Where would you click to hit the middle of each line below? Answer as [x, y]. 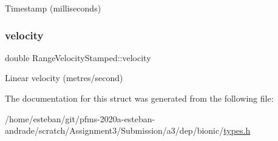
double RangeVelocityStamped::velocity [78, 57]
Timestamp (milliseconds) [53, 8]
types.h [237, 130]
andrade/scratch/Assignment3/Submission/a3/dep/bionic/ [114, 130]
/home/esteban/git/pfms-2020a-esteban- [80, 118]
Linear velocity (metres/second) [64, 78]
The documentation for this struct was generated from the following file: [139, 98]
